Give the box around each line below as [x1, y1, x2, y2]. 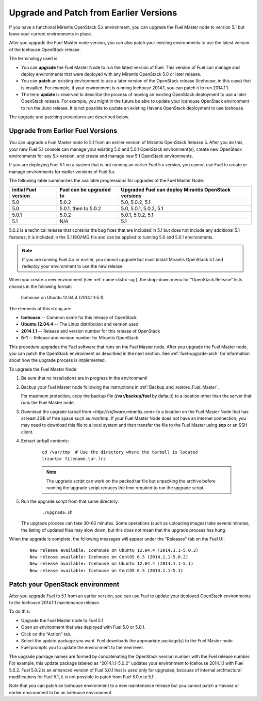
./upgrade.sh [42, 510, 73, 515]
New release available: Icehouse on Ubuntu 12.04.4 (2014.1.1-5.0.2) [30, 547, 199, 553]
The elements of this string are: [9, 305, 72, 311]
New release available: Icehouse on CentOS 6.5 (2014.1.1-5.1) [30, 568, 183, 573]
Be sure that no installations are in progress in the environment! [21, 375, 148, 381]
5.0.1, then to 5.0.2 [59, 205, 101, 212]
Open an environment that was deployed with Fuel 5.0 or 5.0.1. [21, 624, 146, 630]
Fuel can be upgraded [59, 187, 111, 193]
